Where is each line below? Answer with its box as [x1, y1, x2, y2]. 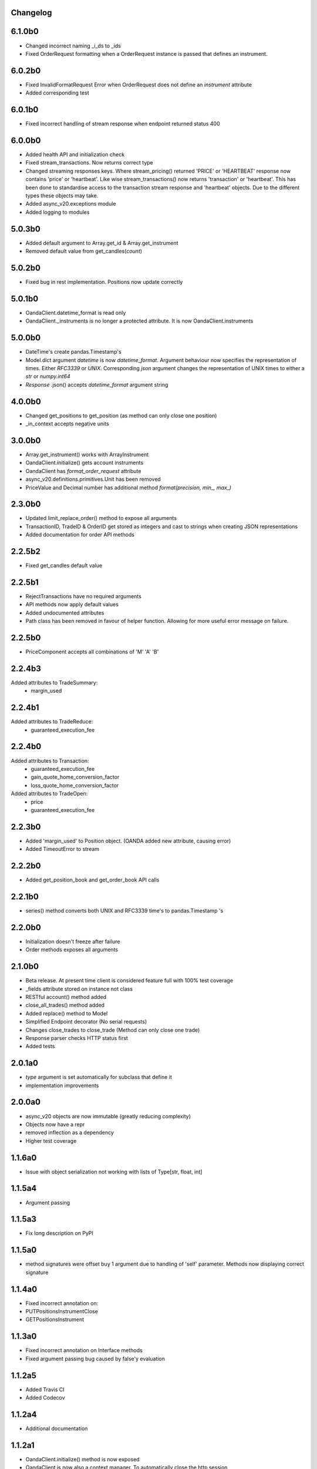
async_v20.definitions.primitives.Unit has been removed [25, 476, 161, 483]
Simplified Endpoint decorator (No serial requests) [25, 1018, 147, 1025]
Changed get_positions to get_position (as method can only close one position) [25, 412, 217, 419]
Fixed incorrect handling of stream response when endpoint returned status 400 [25, 120, 220, 128]
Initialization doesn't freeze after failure [25, 938, 120, 945]
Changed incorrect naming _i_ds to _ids [25, 42, 122, 49]
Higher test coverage [25, 1137, 77, 1144]
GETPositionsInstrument [25, 1316, 85, 1323]
